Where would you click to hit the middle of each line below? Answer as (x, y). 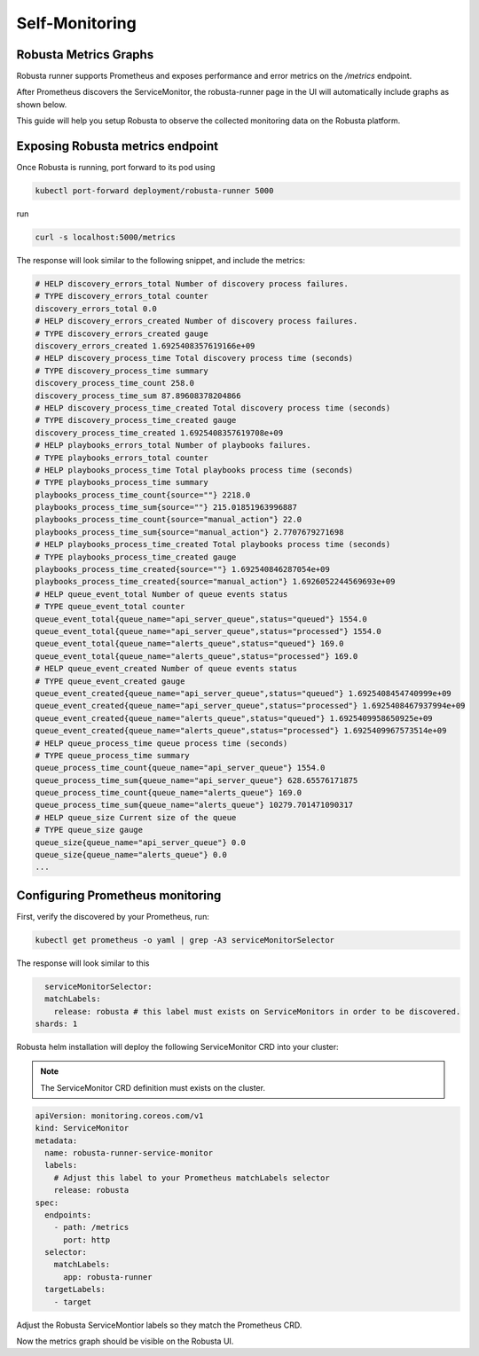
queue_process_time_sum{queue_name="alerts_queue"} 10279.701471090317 (194, 805)
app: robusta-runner (108, 1277)
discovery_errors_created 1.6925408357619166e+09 (145, 346)
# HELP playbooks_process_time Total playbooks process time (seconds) (194, 470)
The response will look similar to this (83, 963)
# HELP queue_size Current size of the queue (136, 817)
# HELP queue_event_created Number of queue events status (166, 669)
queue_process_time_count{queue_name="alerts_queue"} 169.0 (169, 793)
